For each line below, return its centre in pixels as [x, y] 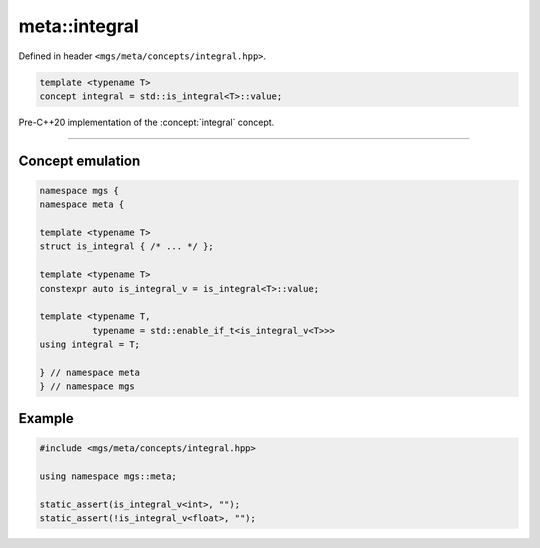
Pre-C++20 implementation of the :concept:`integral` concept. [146, 122]
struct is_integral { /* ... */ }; [126, 246]
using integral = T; [89, 344]
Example [46, 418]
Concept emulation [79, 160]
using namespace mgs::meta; [108, 476]
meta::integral [78, 26]
